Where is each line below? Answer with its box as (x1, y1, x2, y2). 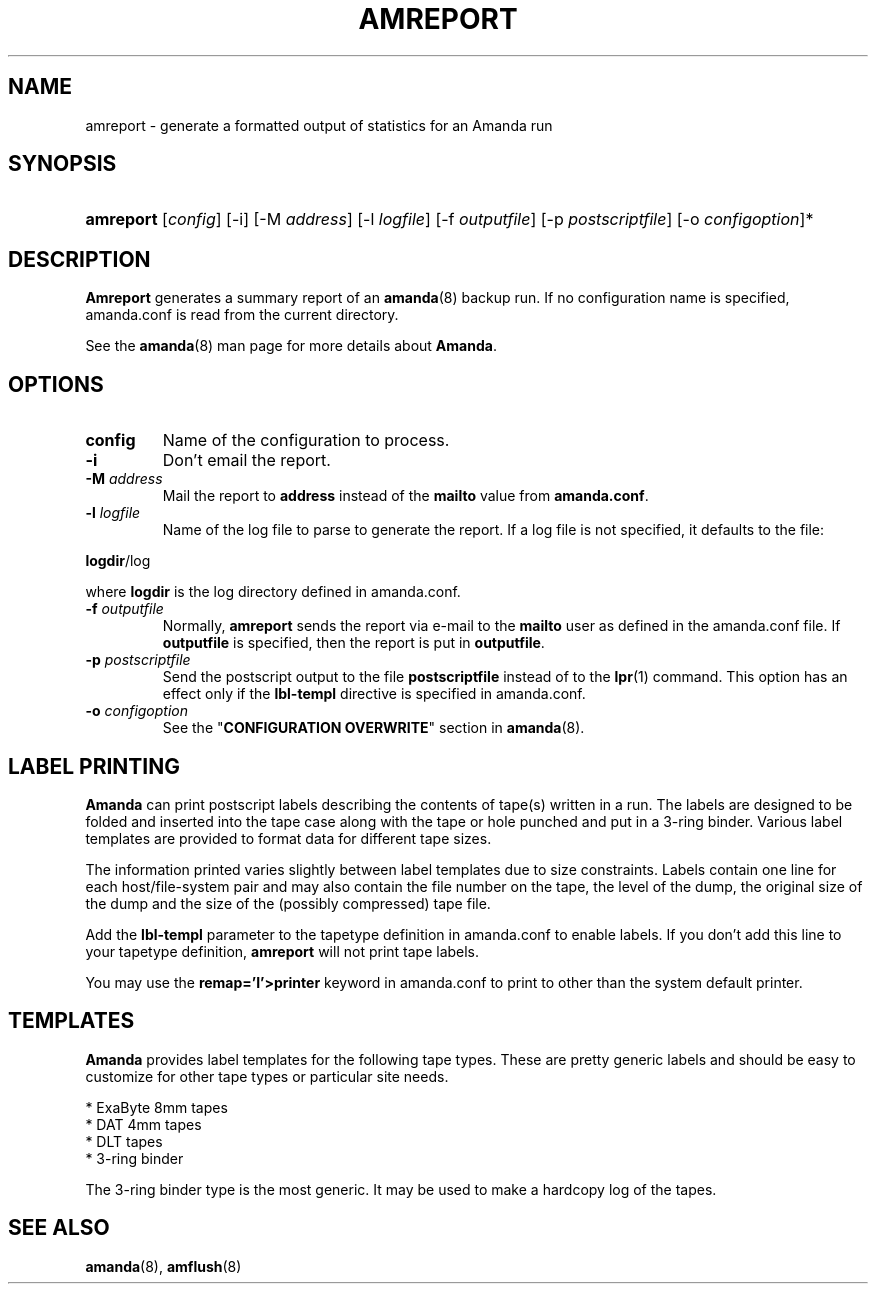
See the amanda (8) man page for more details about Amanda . (85, 337, 497, 355)
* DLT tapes (85, 1132, 163, 1150)
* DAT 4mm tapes (85, 1115, 202, 1133)
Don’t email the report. (162, 450, 331, 471)
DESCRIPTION (8, 246, 151, 272)
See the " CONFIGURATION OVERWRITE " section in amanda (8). (162, 719, 585, 737)
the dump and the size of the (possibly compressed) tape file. (85, 894, 491, 912)
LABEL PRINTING (8, 753, 181, 779)
